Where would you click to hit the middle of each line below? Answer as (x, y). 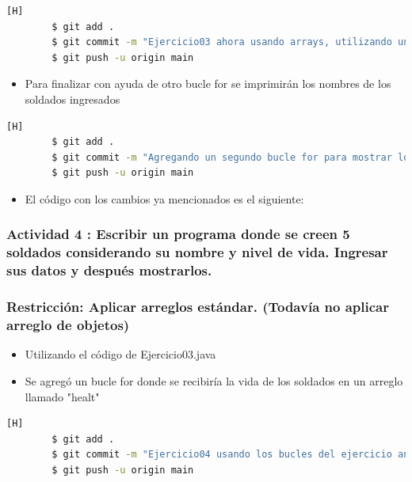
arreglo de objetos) (68, 325)
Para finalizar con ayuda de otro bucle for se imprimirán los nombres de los (208, 83)
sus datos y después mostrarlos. (109, 270)
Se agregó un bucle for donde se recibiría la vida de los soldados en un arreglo (214, 380)
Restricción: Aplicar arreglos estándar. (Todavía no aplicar (198, 307)
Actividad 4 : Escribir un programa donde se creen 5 (178, 234)
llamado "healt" (62, 396)
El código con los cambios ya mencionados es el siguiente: (164, 198)
